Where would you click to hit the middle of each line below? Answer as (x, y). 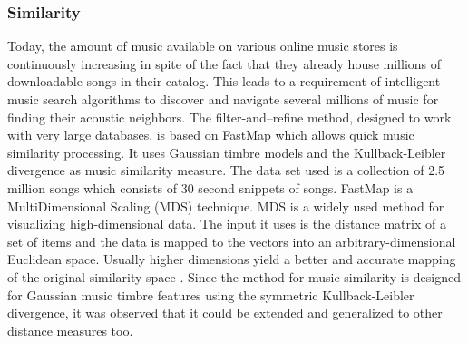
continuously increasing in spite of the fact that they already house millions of (224, 63)
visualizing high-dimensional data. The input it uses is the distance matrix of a (227, 224)
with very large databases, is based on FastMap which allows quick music (211, 135)
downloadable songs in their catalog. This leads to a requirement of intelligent (224, 81)
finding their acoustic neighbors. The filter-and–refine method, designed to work (229, 117)
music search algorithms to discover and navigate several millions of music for (223, 99)
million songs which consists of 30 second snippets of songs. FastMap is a (210, 187)
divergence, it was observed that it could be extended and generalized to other (225, 313)
